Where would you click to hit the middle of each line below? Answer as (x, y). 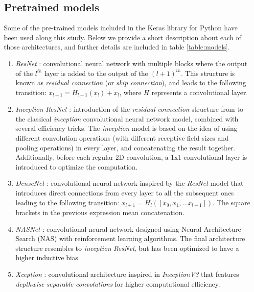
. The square (231, 202)
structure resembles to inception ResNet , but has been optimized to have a (127, 248)
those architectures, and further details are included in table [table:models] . (117, 47)
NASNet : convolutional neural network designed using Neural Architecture (128, 229)
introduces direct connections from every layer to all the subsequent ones (125, 192)
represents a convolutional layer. (200, 92)
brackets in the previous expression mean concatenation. (100, 212)
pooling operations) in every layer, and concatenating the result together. (125, 147)
